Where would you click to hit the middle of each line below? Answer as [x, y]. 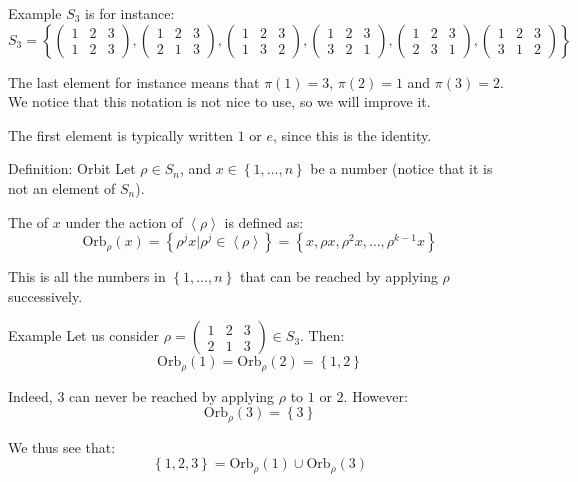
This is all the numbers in [87, 276]
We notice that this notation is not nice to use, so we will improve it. [219, 101]
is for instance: [130, 13]
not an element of [62, 187]
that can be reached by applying [338, 276]
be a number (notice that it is [401, 168]
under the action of [124, 221]
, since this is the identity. [352, 134]
